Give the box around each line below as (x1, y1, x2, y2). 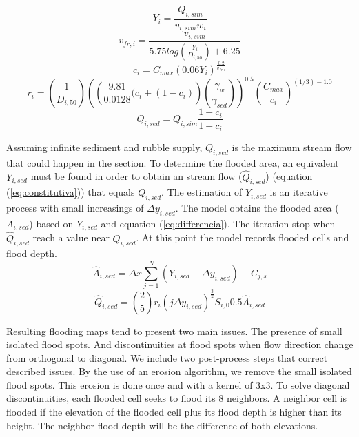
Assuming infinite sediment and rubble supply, (6, 139, 203, 154)
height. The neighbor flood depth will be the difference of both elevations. (6, 418, 318, 432)
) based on (29, 216, 74, 230)
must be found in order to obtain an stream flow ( (30, 169, 243, 183)
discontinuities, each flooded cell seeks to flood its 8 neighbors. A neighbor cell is (6, 391, 347, 405)
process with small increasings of (6, 201, 144, 215)
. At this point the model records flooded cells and (136, 230, 349, 245)
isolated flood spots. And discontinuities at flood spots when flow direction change (6, 337, 353, 352)
